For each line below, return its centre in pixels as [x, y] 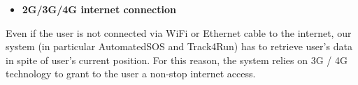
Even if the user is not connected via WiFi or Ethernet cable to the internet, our [179, 32]
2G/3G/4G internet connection [99, 9]
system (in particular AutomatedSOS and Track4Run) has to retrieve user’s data [179, 46]
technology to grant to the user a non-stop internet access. [131, 74]
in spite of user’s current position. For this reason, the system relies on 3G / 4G [177, 60]
